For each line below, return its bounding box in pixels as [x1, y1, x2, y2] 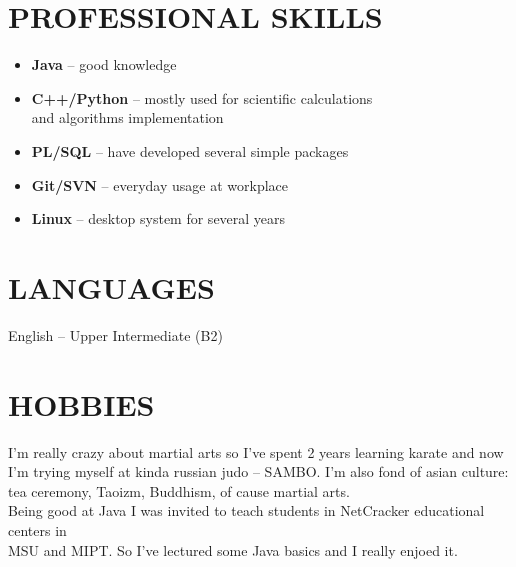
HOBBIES [8, 383, 155, 424]
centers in [8, 519, 67, 540]
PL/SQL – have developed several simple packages [31, 140, 349, 161]
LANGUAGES [8, 266, 215, 307]
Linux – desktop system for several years [31, 208, 286, 229]
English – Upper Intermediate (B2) [8, 324, 223, 345]
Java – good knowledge [31, 54, 177, 75]
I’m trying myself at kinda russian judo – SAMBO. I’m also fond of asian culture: [8, 461, 509, 482]
